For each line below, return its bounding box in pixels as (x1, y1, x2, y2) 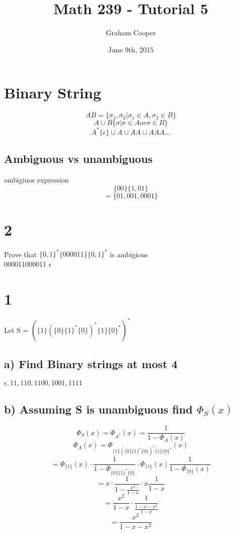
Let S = (4, 324, 29, 335)
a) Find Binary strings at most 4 (4, 356, 178, 372)
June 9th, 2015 (108, 44, 154, 54)
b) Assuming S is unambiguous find (4, 401, 193, 417)
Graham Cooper (106, 27, 156, 38)
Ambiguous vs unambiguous (4, 151, 153, 166)
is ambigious (110, 249, 148, 259)
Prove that (4, 249, 37, 259)
